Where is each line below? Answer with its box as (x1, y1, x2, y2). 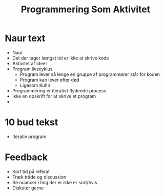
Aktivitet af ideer (12, 60, 48, 66)
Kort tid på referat (12, 168, 50, 174)
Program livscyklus (12, 66, 53, 72)
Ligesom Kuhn (19, 82, 51, 88)
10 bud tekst (5, 116, 58, 128)
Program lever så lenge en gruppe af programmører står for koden (19, 71, 160, 77)
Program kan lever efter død (19, 76, 80, 83)
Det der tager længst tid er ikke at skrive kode (12, 55, 109, 61)
